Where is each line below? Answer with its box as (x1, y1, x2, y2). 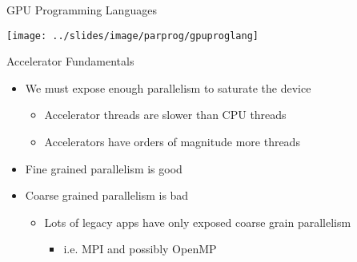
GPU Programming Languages (6, 2, 157, 18)
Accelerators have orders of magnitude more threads (44, 133, 300, 150)
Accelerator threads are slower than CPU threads (44, 106, 287, 123)
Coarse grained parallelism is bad (25, 187, 189, 204)
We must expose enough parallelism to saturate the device (25, 79, 311, 96)
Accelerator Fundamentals (6, 53, 134, 69)
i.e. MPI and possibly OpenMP (63, 240, 217, 257)
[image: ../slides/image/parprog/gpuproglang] (6, 30, 259, 42)
